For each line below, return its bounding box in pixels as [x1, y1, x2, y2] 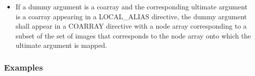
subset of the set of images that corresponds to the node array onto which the [15, 30, 251, 40]
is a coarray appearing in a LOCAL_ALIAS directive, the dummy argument [15, 11, 247, 21]
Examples [4, 61, 43, 73]
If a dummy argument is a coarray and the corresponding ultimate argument [15, 1, 248, 11]
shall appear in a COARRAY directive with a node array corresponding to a [15, 21, 247, 31]
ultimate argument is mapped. [15, 40, 108, 50]
